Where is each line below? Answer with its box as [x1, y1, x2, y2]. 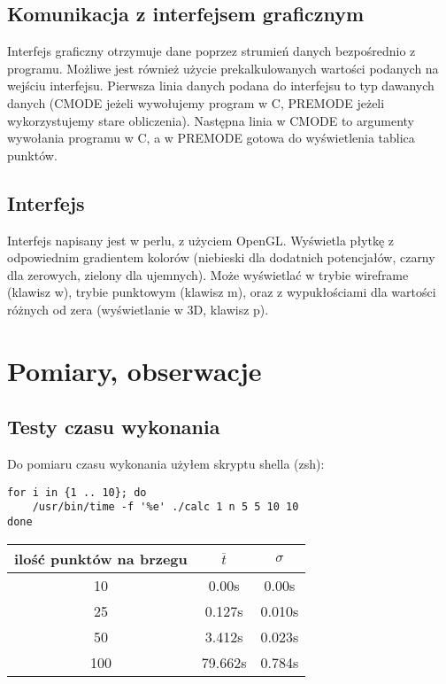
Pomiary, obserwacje [7, 352, 262, 388]
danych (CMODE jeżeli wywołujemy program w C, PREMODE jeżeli [7, 93, 385, 112]
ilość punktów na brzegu [14, 548, 188, 569]
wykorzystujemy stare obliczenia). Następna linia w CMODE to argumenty [7, 111, 415, 129]
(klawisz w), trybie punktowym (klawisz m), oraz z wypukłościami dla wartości [7, 283, 436, 301]
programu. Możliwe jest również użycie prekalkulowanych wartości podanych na [7, 58, 439, 77]
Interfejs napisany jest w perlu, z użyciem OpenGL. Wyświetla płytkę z [7, 230, 395, 249]
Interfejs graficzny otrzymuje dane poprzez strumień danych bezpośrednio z [7, 42, 416, 60]
